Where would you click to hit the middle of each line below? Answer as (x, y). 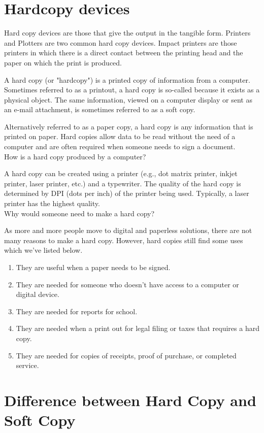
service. (27, 365)
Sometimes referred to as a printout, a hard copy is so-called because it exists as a (132, 90)
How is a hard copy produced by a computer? (75, 156)
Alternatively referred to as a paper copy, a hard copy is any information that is (129, 126)
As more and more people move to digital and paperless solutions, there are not (128, 230)
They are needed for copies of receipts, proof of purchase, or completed (126, 355)
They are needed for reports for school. (77, 311)
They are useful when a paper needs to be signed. (93, 267)
